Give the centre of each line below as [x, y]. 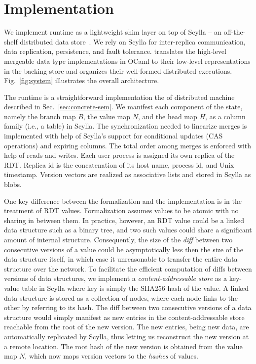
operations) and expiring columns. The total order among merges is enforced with [128, 145]
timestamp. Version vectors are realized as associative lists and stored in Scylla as [128, 174]
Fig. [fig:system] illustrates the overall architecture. [82, 80]
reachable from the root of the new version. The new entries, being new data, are [127, 327]
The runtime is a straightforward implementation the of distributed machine [119, 97]
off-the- [235, 32]
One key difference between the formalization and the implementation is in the [123, 201]
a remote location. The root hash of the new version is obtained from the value [123, 346]
